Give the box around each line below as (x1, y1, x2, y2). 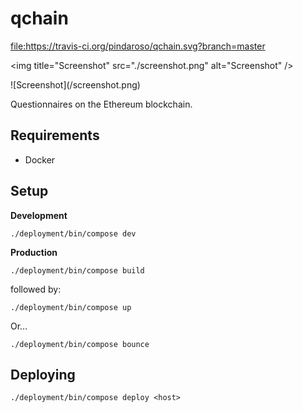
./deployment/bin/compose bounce (10, 339, 150, 349)
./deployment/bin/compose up (10, 302, 132, 312)
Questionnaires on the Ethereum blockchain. (10, 98, 193, 110)
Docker (24, 153, 56, 166)
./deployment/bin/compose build (10, 265, 145, 276)
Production (10, 246, 58, 258)
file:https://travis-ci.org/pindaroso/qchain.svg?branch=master (10, 40, 266, 52)
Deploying (10, 366, 76, 383)
